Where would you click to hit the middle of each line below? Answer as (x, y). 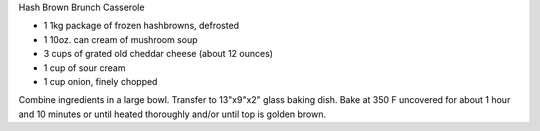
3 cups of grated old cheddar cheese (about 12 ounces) (158, 54)
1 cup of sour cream (84, 67)
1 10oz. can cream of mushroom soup (121, 39)
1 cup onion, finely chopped (100, 81)
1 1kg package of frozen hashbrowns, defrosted (141, 26)
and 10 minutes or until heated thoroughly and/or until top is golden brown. (172, 114)
